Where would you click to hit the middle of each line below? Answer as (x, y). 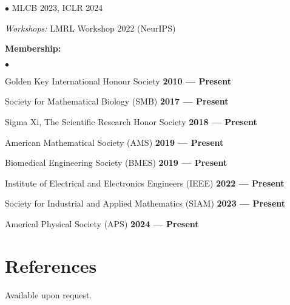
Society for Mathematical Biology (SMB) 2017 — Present (117, 101)
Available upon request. (49, 294)
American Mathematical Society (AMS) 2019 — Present (114, 142)
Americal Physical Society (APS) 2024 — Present (102, 223)
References (51, 265)
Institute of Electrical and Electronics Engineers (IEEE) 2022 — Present (145, 183)
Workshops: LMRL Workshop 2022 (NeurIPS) (90, 28)
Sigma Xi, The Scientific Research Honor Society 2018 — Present (131, 121)
